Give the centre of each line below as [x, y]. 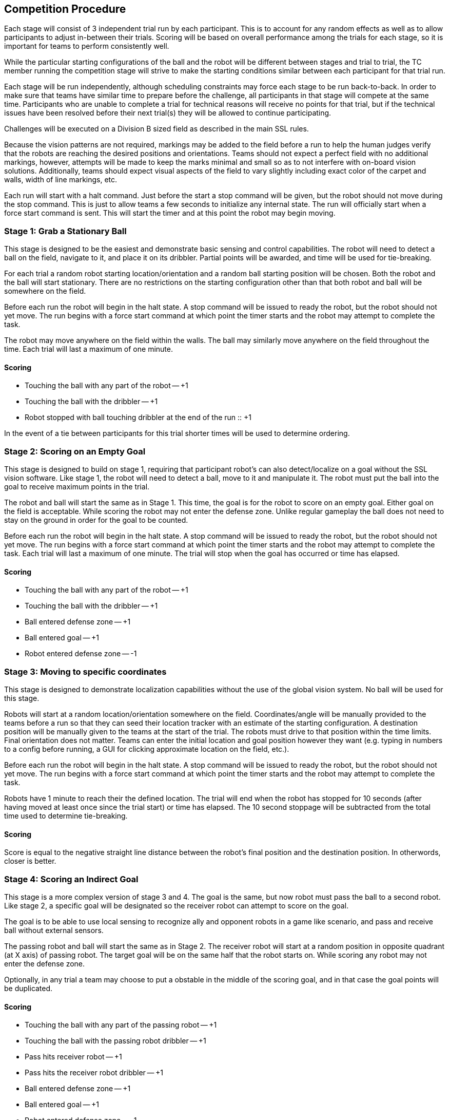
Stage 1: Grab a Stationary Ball [65, 231]
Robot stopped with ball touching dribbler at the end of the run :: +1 [138, 417]
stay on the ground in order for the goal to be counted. [96, 520]
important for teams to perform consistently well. [87, 46]
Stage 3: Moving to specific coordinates [85, 671]
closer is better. [30, 861]
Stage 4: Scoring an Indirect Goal [71, 879]
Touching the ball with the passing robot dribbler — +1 [115, 1041]
